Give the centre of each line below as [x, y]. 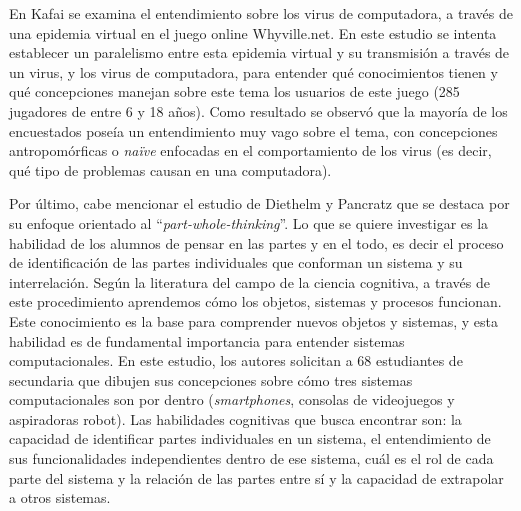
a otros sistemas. [60, 497]
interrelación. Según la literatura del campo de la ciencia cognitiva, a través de [249, 281]
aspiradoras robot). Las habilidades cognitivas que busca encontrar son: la [235, 418]
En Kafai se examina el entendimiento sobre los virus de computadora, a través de [261, 13]
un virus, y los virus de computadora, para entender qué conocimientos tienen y [253, 71]
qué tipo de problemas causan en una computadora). [170, 169]
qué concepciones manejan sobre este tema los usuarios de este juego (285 [234, 91]
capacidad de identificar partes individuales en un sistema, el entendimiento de [250, 438]
